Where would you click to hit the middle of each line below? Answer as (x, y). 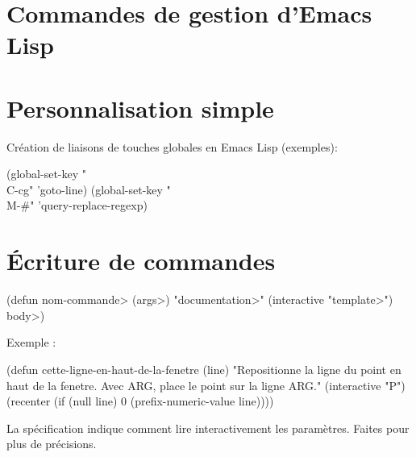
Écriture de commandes (141, 261)
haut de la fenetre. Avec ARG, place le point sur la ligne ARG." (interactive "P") (206, 385)
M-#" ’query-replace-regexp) (77, 205)
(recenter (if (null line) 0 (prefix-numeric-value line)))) (140, 401)
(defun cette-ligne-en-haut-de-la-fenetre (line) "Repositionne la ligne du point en (204, 369)
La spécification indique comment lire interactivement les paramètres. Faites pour (208, 428)
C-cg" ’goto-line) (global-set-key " (89, 189)
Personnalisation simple (140, 108)
